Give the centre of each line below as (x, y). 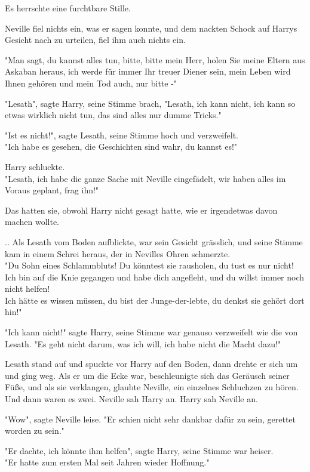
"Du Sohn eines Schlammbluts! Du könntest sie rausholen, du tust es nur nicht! (149, 265)
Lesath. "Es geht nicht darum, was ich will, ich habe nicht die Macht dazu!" (143, 343)
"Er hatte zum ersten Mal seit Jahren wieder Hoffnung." (107, 462)
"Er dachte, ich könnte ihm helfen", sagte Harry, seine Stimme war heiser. (139, 450)
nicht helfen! (27, 289)
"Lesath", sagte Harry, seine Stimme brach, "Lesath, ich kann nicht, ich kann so (150, 103)
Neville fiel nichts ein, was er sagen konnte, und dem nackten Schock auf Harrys (151, 28)
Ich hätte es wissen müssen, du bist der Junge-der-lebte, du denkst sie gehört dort (155, 300)
